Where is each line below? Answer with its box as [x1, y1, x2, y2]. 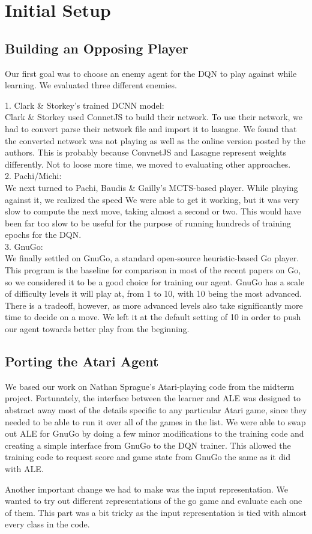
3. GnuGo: [5, 240, 43, 252]
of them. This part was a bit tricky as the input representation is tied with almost [5, 506, 307, 518]
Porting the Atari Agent [5, 352, 159, 371]
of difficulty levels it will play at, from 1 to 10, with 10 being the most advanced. [5, 287, 302, 300]
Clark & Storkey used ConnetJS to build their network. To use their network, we [5, 111, 303, 123]
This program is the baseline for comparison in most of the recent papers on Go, [5, 264, 301, 276]
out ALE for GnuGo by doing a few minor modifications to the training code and [5, 427, 304, 440]
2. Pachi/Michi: [5, 169, 62, 182]
